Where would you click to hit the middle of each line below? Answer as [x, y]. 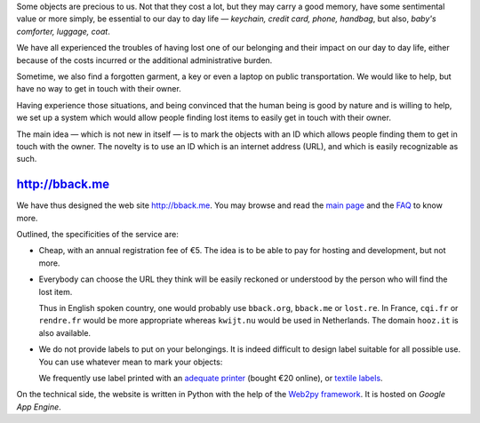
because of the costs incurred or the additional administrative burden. [144, 60]
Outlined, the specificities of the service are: [98, 234]
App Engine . [39, 407]
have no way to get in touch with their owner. [99, 89]
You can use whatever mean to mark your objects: [131, 362]
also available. [65, 332]
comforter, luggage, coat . [63, 31]
